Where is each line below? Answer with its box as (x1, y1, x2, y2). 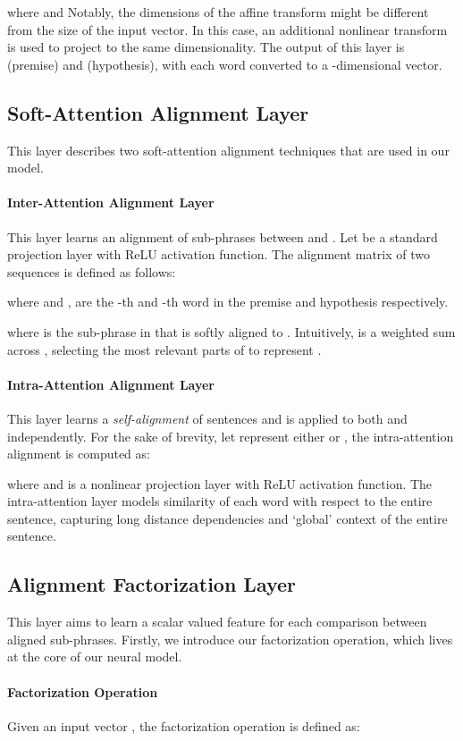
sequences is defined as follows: (7, 262, 176, 281)
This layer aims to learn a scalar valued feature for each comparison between (7, 612, 427, 631)
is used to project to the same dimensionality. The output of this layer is (7, 38, 405, 56)
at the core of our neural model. (7, 647, 182, 666)
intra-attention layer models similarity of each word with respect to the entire (7, 492, 433, 510)
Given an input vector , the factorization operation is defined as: (7, 716, 360, 735)
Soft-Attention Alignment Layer (7, 98, 309, 126)
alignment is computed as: (7, 444, 150, 463)
